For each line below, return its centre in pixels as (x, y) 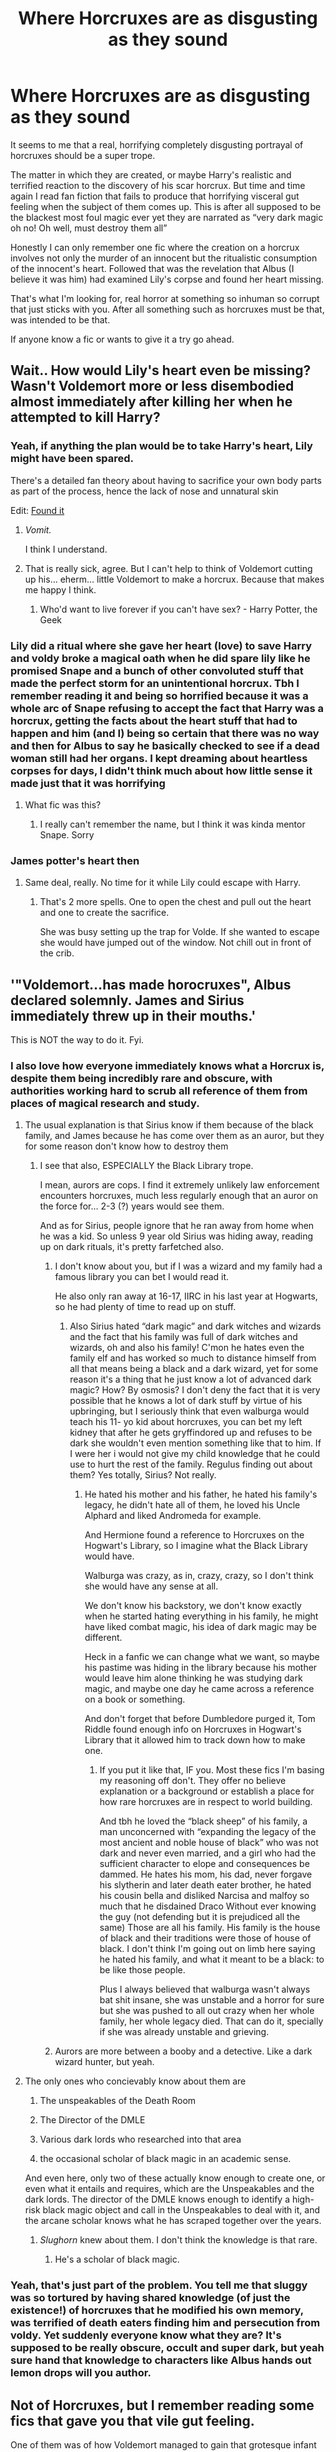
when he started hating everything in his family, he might (201, 1616)
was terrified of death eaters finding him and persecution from (165, 2323)
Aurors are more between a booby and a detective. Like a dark (183, 2051)
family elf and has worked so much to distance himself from (193, 1358)
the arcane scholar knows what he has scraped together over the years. (173, 2221)
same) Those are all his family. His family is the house (210, 1928)
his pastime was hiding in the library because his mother (201, 1668)
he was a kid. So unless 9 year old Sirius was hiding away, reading (176, 1236)
